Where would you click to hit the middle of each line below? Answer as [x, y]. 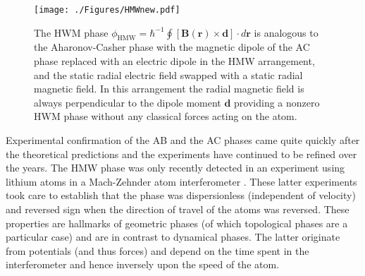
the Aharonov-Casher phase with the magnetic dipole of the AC [172, 47]
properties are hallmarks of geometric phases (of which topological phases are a [177, 223]
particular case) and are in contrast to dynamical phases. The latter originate [173, 237]
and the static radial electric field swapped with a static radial [168, 74]
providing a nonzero [277, 102]
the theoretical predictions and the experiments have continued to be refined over [181, 154]
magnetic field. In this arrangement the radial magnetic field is [169, 89]
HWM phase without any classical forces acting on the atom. [166, 116]
